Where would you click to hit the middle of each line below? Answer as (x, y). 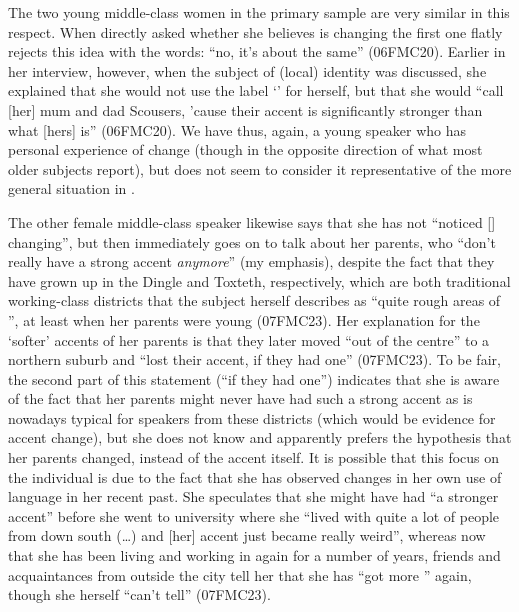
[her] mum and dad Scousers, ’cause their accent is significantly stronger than (245, 109)
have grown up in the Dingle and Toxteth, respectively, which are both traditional (259, 280)
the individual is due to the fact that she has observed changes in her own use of (255, 476)
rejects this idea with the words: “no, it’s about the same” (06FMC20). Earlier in (257, 51)
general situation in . (71, 188)
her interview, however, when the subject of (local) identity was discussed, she (247, 70)
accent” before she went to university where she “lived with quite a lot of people (254, 515)
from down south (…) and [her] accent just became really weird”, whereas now (247, 535)
